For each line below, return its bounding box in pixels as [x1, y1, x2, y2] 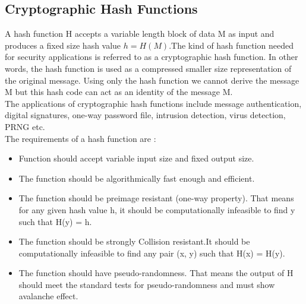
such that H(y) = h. [18, 215, 92, 227]
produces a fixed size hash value [5, 39, 121, 51]
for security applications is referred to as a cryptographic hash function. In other [5, 50, 298, 63]
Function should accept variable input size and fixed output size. [18, 152, 254, 164]
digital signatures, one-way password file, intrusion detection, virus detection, [5, 109, 286, 121]
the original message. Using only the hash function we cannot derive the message [5, 74, 299, 86]
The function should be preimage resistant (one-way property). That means [18, 192, 294, 204]
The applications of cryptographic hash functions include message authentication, [5, 97, 302, 109]
